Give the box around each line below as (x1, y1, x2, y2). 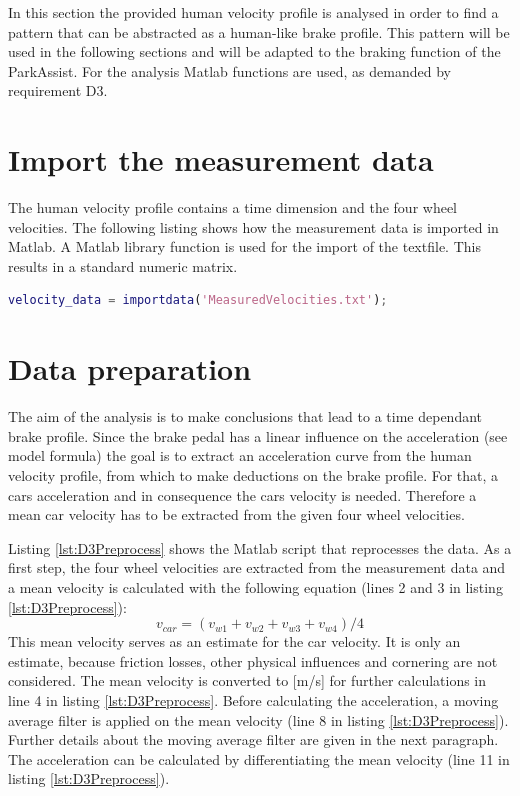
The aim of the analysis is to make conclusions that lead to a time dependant (8, 406, 483, 427)
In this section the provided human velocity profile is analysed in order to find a (8, 2, 499, 22)
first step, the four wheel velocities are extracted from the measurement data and (8, 557, 506, 578)
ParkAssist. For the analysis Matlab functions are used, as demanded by (8, 60, 451, 81)
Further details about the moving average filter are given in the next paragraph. (8, 729, 499, 750)
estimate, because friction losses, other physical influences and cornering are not (8, 650, 498, 671)
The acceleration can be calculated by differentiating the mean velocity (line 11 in (8, 748, 510, 769)
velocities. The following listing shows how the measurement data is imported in (8, 216, 499, 237)
